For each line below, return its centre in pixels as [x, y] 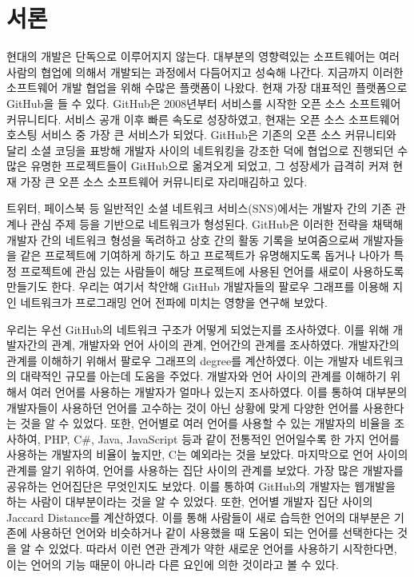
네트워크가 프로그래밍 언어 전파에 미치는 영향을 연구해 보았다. [174, 302]
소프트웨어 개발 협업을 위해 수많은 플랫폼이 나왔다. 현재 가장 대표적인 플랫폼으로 [207, 88]
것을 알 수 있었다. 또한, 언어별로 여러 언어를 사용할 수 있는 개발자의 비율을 [205, 423]
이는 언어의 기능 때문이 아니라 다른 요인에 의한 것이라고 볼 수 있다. [173, 564]
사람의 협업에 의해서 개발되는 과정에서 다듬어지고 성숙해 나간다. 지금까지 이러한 [205, 72]
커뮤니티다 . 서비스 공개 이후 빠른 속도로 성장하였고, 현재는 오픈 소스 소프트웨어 [203, 119]
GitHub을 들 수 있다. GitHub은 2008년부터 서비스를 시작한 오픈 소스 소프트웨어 [204, 103]
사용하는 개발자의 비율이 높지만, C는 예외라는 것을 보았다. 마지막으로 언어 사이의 [207, 454]
